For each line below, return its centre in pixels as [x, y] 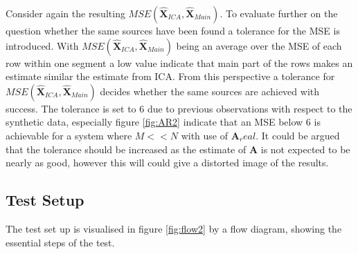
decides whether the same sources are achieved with [209, 91]
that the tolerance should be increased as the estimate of [126, 149]
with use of [205, 135]
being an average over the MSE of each [259, 45]
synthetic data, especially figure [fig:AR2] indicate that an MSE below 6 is [163, 122]
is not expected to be [305, 149]
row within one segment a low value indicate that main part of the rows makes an [179, 62]
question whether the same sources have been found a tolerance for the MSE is [173, 30]
